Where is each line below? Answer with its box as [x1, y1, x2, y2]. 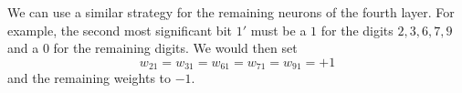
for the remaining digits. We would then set [53, 38, 298, 57]
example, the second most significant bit [7, 20, 232, 39]
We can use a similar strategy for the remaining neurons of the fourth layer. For [7, 3, 455, 21]
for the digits [320, 20, 394, 39]
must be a [250, 20, 307, 39]
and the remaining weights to [7, 68, 172, 88]
